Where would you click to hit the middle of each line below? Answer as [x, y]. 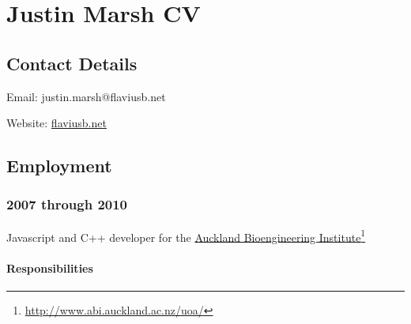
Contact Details [72, 63]
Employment [59, 166]
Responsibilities [50, 267]
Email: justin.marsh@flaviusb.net [86, 96]
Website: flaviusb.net [57, 123]
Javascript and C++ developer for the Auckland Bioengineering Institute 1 [186, 235]
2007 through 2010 [67, 204]
